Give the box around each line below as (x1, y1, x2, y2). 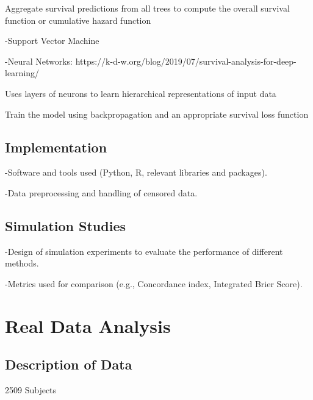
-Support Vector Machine (5, 34, 99, 47)
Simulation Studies (5, 216, 126, 235)
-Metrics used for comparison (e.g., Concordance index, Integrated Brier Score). (5, 277, 303, 290)
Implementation (5, 137, 107, 156)
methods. (5, 257, 39, 270)
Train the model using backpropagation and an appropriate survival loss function (5, 107, 309, 120)
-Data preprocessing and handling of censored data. (5, 186, 198, 199)
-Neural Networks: (5, 54, 73, 67)
